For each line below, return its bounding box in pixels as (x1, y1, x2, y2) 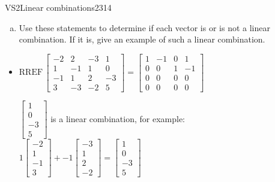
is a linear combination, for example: (50, 112, 185, 125)
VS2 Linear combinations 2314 (5, 1, 112, 13)
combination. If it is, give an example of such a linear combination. (19, 33, 265, 45)
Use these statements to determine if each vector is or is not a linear (19, 21, 270, 34)
